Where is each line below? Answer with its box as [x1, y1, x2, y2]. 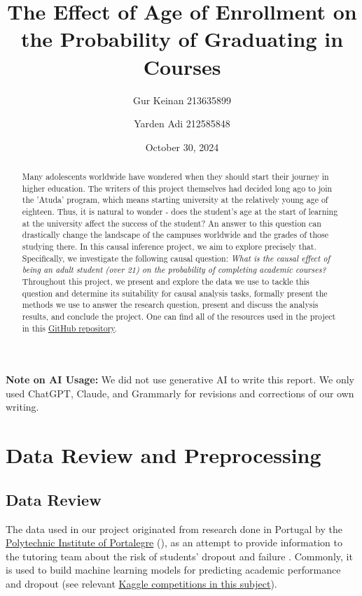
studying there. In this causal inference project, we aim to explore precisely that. [22, 241, 316, 253]
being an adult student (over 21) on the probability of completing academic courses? [22, 264, 326, 276]
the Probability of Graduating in [20, 24, 344, 53]
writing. [6, 399, 39, 414]
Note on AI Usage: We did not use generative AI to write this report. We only [6, 372, 354, 387]
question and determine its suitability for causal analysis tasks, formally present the [22, 287, 328, 299]
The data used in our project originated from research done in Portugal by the [6, 521, 342, 536]
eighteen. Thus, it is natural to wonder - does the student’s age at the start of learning [22, 206, 338, 218]
